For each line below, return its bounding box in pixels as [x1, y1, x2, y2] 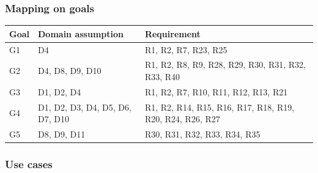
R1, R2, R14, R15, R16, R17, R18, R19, [144, 100, 295, 113]
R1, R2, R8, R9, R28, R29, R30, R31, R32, [144, 58, 306, 71]
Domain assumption [38, 27, 124, 40]
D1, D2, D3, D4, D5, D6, [38, 100, 131, 113]
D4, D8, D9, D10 [38, 64, 102, 77]
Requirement [144, 27, 201, 40]
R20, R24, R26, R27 [144, 112, 220, 125]
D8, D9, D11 [38, 128, 86, 141]
